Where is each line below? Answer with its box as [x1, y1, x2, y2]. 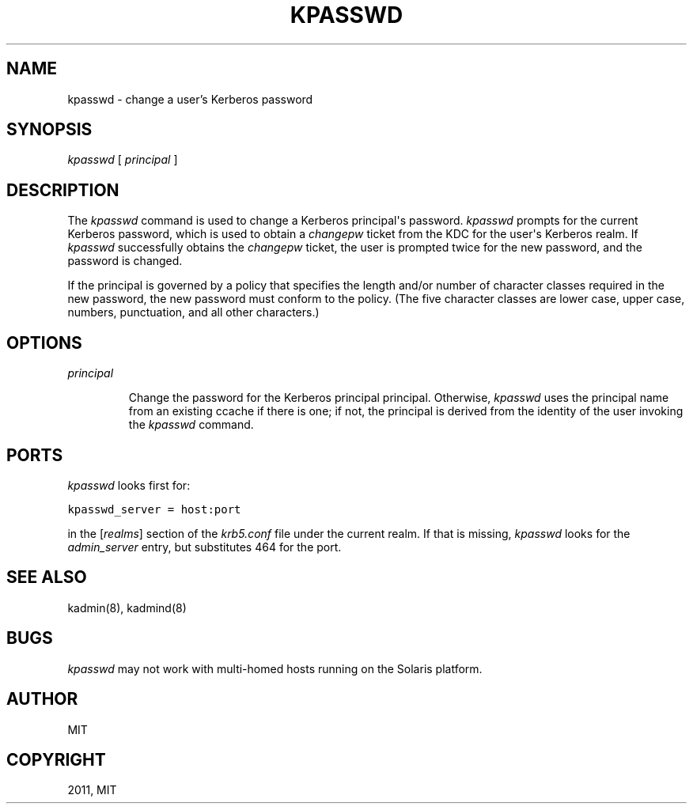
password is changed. [67, 254, 183, 268]
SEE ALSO [6, 567, 87, 588]
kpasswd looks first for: [67, 478, 191, 492]
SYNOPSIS [6, 119, 93, 140]
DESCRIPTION [6, 180, 119, 200]
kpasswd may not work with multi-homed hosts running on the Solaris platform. [67, 661, 483, 676]
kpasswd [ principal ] [67, 153, 178, 167]
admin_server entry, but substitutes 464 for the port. [67, 539, 342, 554]
